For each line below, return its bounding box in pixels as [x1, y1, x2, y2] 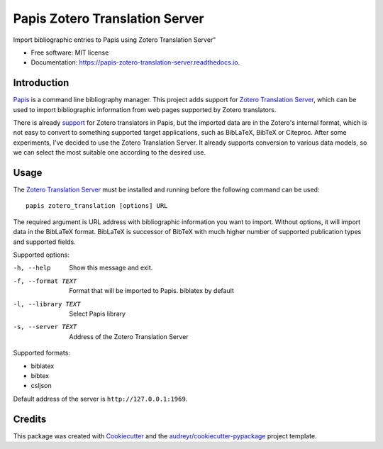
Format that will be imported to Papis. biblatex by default [69, 287, 234, 295]
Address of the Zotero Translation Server [69, 332, 189, 340]
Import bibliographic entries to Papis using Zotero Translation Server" [13, 35, 216, 44]
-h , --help [13, 264, 51, 272]
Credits [13, 413, 47, 425]
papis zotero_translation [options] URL [26, 202, 168, 210]
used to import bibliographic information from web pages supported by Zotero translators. [13, 105, 277, 113]
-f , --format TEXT [13, 277, 77, 285]
